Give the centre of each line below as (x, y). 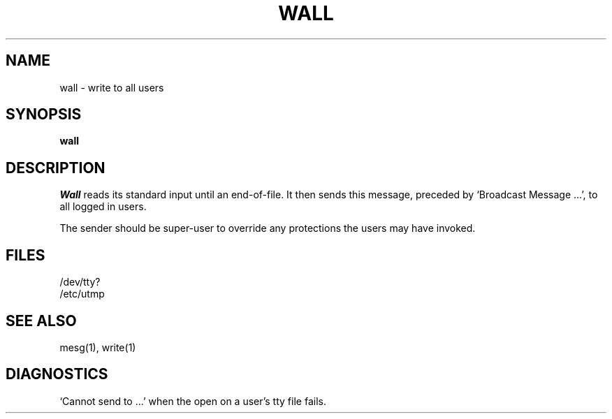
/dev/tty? (80, 282)
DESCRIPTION (56, 168)
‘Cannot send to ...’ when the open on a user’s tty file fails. (193, 401)
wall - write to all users (112, 87)
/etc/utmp (82, 294)
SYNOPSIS (44, 115)
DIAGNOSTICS (57, 374)
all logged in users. (103, 207)
